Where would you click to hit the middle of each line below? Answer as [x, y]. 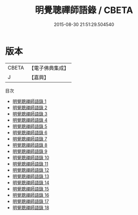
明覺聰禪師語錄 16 [31, 195]
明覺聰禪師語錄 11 [30, 163]
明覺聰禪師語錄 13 [31, 176]
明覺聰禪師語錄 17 [30, 201]
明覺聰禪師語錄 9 [30, 151]
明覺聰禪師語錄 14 [31, 182]
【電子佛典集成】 [49, 68]
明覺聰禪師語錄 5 [30, 126]
